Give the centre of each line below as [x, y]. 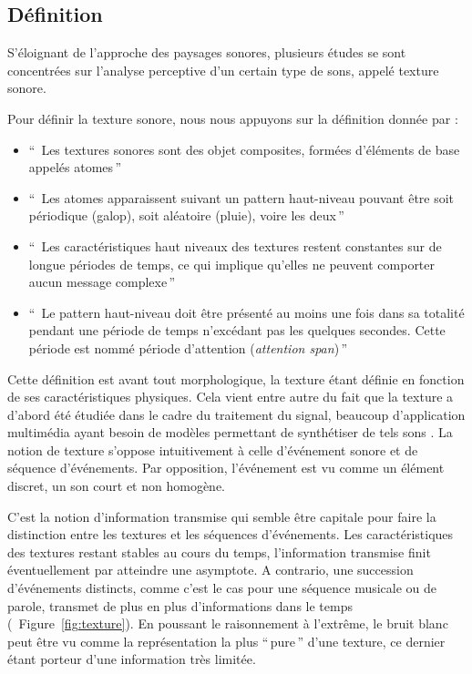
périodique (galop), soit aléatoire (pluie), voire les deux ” [186, 215]
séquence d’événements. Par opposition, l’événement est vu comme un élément [226, 468]
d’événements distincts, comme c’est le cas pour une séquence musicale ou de [222, 588]
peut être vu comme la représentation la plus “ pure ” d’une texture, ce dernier [226, 641]
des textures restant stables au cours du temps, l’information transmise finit [219, 551]
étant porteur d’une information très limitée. [132, 659]
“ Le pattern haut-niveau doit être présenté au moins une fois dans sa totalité [246, 312]
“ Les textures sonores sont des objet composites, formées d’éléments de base [244, 149]
